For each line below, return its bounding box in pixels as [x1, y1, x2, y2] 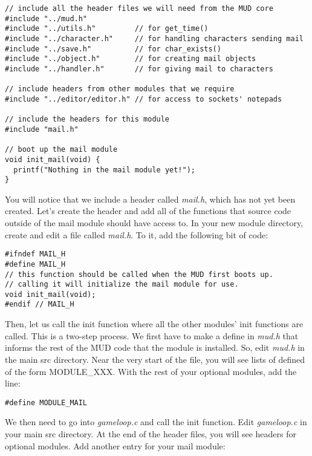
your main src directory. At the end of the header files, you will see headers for [5, 427, 297, 440]
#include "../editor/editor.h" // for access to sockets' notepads [5, 94, 282, 103]
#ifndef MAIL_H [5, 250, 66, 259]
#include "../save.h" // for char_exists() [5, 44, 221, 53]
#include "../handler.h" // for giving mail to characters [5, 64, 273, 73]
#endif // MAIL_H [5, 300, 74, 309]
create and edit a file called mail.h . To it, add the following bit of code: [5, 228, 268, 241]
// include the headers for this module [5, 115, 170, 124]
